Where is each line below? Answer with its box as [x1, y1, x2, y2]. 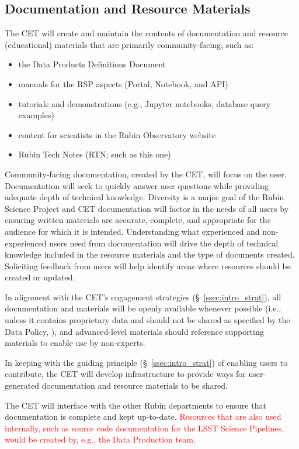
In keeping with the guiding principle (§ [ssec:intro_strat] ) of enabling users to [5, 356, 288, 368]
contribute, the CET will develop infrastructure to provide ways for [5, 368, 246, 380]
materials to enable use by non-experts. [5, 337, 145, 349]
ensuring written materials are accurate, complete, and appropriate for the [5, 214, 271, 226]
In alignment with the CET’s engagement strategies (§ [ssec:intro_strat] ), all [5, 290, 281, 303]
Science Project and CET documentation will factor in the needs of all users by [5, 202, 289, 214]
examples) [18, 109, 54, 121]
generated [5, 379, 40, 392]
